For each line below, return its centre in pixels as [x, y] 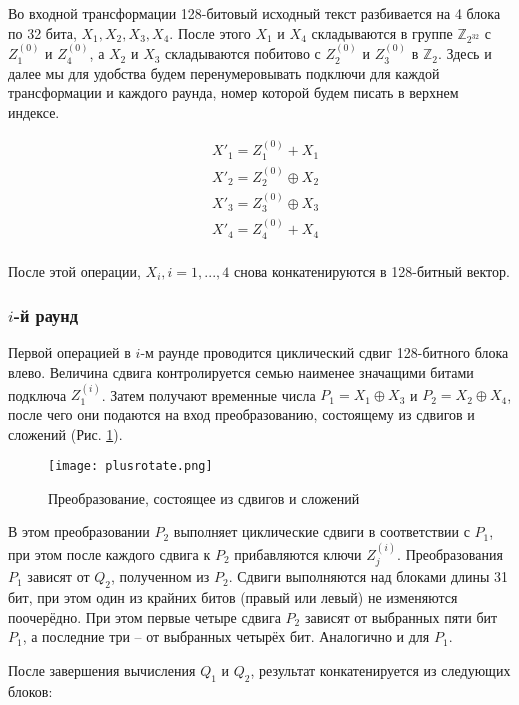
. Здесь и [464, 53]
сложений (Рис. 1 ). [65, 433]
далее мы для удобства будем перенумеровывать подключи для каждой [224, 72]
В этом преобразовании [79, 531]
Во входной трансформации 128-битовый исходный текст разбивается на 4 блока [254, 13]
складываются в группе [382, 32]
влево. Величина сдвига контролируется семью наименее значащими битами [241, 372]
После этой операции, [74, 270]
